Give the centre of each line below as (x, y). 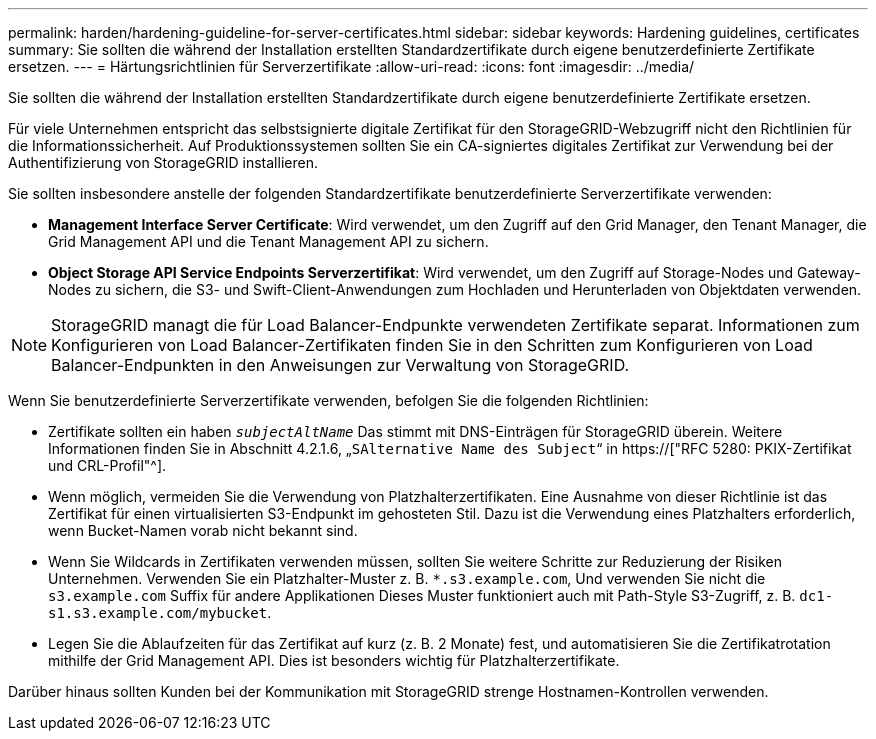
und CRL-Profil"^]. (107, 465)
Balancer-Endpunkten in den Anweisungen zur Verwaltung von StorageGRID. (340, 365)
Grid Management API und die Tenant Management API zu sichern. (268, 241)
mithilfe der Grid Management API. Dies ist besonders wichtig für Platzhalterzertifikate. (334, 660)
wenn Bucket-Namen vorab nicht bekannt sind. (203, 530)
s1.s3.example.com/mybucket (158, 613)
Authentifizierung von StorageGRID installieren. (163, 162)
